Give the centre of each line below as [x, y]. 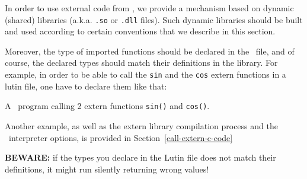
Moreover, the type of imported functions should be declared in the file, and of [150, 51]
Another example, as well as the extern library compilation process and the [141, 125]
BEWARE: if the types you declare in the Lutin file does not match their [140, 157]
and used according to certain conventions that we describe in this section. [140, 31]
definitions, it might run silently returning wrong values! [107, 169]
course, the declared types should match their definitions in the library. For [141, 63]
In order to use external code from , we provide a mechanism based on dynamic [149, 8]
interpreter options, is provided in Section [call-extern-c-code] [121, 137]
